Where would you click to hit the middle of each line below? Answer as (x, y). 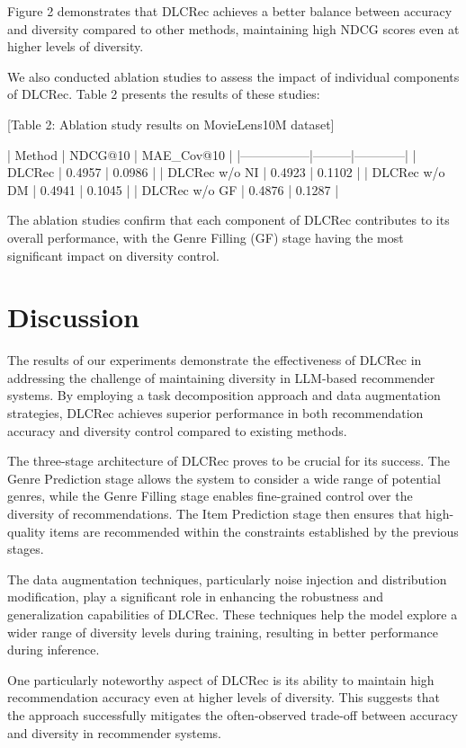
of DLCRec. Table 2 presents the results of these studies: (164, 94)
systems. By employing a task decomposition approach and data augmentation (224, 395)
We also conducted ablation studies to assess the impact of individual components (233, 76)
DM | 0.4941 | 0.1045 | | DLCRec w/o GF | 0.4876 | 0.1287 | (173, 189)
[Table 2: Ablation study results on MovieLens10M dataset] (171, 124)
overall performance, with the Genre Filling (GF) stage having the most (206, 237)
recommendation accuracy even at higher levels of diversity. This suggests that (224, 697)
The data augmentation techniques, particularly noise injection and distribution (227, 579)
